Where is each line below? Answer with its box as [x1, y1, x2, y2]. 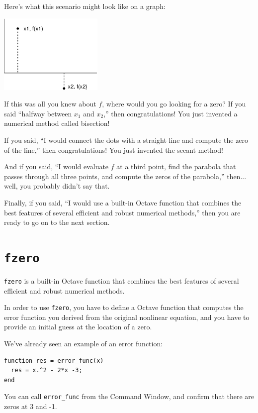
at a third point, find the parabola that [116, 161, 236, 172]
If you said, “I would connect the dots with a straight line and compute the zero [4, 134, 249, 145]
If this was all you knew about [4, 99, 96, 109]
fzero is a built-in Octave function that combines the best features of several [4, 275, 239, 286]
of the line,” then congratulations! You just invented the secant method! [4, 144, 223, 155]
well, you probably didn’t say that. [4, 181, 110, 191]
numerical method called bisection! [4, 118, 110, 128]
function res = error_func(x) [4, 357, 104, 364]
